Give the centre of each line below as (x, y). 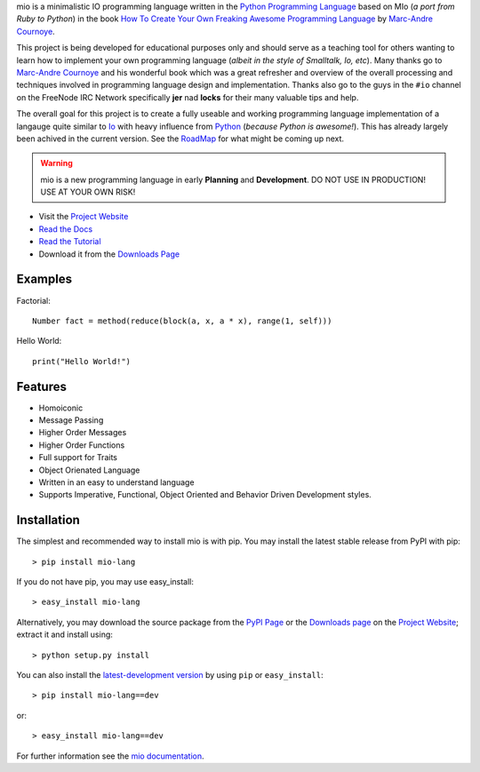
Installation (48, 520)
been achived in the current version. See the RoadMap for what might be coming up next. (180, 139)
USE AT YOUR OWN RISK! (88, 192)
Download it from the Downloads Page (109, 254)
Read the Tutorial (70, 242)
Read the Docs (66, 229)
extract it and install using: (64, 634)
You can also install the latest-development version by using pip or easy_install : (170, 675)
